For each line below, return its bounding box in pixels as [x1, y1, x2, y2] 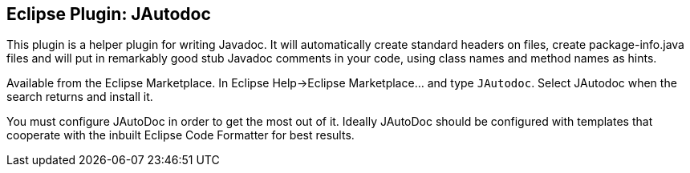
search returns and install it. [6, 90, 153, 104]
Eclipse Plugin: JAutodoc [6, 4, 211, 24]
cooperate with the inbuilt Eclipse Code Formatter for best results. [6, 128, 355, 143]
